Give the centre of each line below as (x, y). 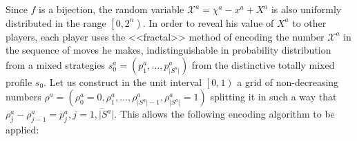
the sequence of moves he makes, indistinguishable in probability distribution (168, 50)
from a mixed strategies (56, 64)
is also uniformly (306, 9)
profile (19, 82)
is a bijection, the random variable (112, 9)
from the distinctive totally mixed (263, 64)
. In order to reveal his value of (208, 22)
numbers (23, 97)
